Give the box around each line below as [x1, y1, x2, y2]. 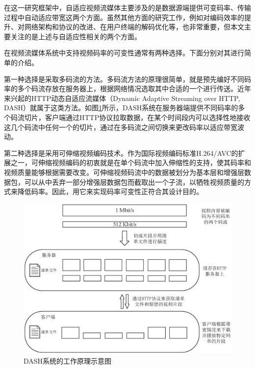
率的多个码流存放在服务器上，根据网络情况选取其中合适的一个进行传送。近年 [4, 83, 251, 94]
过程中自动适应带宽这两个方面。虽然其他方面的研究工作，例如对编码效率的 [4, 12, 244, 22]
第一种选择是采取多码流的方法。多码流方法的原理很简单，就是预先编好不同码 [4, 74, 251, 84]
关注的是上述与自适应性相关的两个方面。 [10, 31, 141, 41]
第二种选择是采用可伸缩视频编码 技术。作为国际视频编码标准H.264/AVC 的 [4, 148, 238, 158]
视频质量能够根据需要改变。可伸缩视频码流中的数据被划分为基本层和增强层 [4, 167, 244, 177]
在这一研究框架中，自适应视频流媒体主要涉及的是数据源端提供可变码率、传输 [4, 2, 251, 12]
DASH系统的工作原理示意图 [24, 355, 112, 366]
